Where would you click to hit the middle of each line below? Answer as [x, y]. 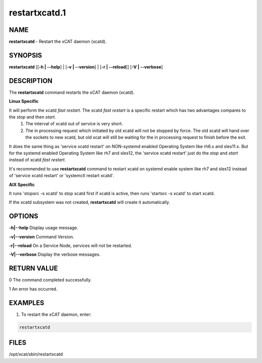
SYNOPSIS [25, 55]
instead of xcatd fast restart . [37, 160]
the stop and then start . [33, 117]
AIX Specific [22, 184]
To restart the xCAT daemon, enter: [56, 314]
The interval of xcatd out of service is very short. [74, 124]
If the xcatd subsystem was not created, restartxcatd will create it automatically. [90, 202]
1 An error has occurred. [33, 289]
